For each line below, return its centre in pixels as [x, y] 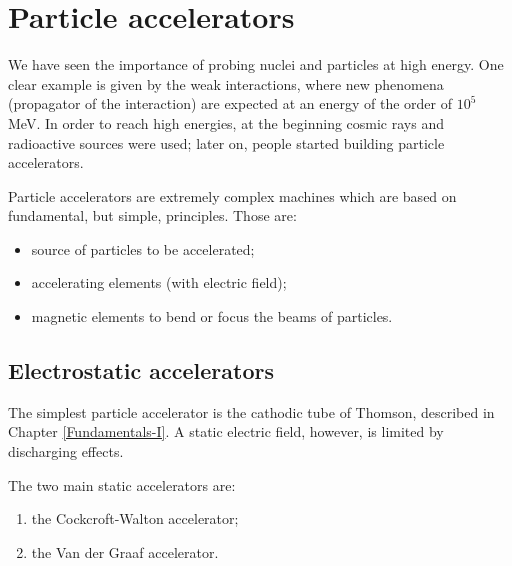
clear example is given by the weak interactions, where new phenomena [226, 83]
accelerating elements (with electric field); [159, 282]
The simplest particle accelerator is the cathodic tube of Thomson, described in [251, 411]
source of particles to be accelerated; [143, 248]
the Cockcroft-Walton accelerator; [135, 518]
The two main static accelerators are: [122, 484]
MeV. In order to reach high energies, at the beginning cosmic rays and [226, 122]
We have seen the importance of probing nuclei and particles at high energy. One [256, 64]
